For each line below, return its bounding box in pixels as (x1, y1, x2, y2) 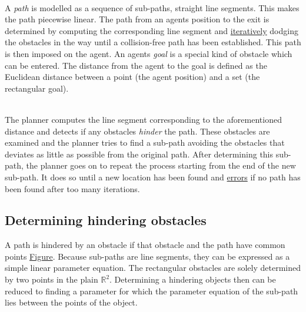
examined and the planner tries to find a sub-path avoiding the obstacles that (5, 136, 285, 149)
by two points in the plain (5, 273, 98, 286)
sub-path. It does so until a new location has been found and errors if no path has (5, 170, 301, 183)
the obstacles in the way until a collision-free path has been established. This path (5, 36, 301, 48)
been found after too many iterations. (5, 182, 140, 194)
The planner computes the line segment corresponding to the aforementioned (5, 113, 282, 125)
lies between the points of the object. (5, 296, 138, 308)
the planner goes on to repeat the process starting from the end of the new (26, 159, 296, 172)
